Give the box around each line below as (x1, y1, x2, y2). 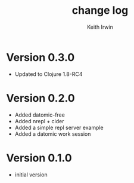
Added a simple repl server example (14, 124, 104, 131)
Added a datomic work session (14, 130, 91, 138)
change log (71, 4, 129, 17)
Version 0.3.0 (6, 50, 75, 64)
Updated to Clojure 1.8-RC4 (14, 70, 83, 78)
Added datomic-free (14, 111, 66, 118)
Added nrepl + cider (14, 117, 64, 124)
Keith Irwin (87, 23, 113, 30)
